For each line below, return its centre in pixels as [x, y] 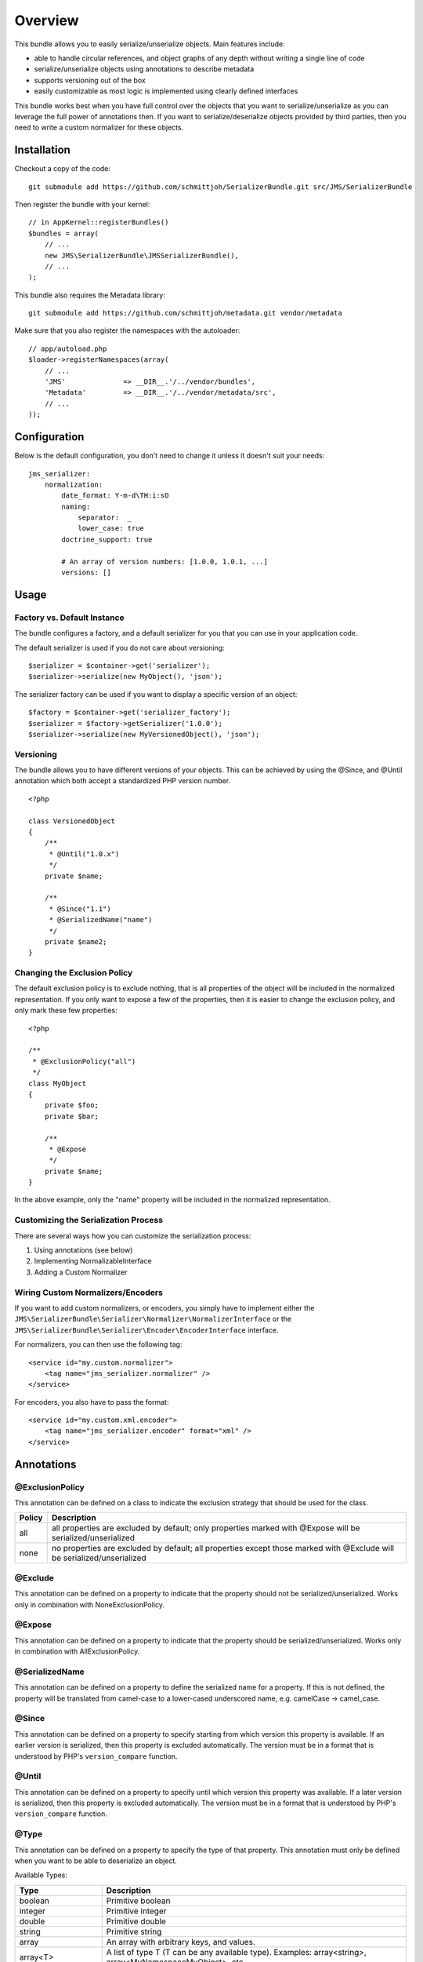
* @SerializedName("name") [101, 920]
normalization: [74, 484]
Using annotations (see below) [83, 1250]
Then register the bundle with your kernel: [82, 204]
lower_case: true [111, 529]
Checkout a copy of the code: [63, 169]
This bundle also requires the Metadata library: [90, 295]
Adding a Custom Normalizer [81, 1272]
